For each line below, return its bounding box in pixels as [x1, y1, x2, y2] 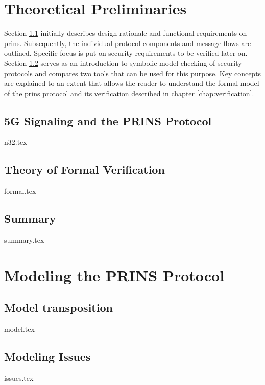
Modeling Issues [4, 349, 91, 365]
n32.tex [4, 137, 27, 147]
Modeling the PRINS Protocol [4, 264, 225, 285]
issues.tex [4, 373, 34, 383]
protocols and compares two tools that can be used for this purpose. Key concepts [4, 67, 261, 78]
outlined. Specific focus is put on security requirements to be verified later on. [4, 48, 248, 58]
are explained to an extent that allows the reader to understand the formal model [4, 78, 259, 88]
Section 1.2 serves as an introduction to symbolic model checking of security [4, 57, 242, 68]
